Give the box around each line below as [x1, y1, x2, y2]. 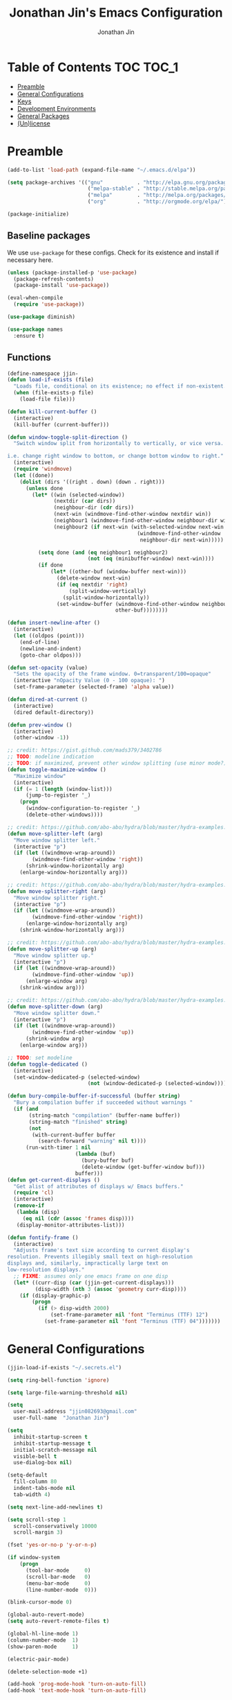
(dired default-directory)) [13, 709, 95, 715]
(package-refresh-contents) [13, 275, 95, 282]
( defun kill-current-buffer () [7, 408, 97, 415]
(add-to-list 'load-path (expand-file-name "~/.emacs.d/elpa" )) [7, 166, 196, 173]
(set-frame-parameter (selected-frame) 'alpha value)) [13, 684, 175, 691]
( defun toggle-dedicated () [7, 1061, 88, 1068]
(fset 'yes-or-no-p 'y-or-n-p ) [7, 1541, 97, 1549]
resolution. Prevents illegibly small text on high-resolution [7, 1254, 193, 1260]
